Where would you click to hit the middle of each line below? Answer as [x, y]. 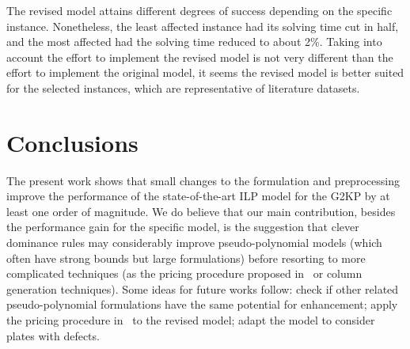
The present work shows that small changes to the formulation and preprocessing [203, 180]
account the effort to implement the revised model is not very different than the [200, 57]
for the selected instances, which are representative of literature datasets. [183, 87]
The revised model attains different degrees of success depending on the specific [199, 10]
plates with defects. [53, 335]
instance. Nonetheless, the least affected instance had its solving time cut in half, [203, 26]
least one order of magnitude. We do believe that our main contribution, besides [201, 211]
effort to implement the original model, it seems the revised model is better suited [205, 72]
